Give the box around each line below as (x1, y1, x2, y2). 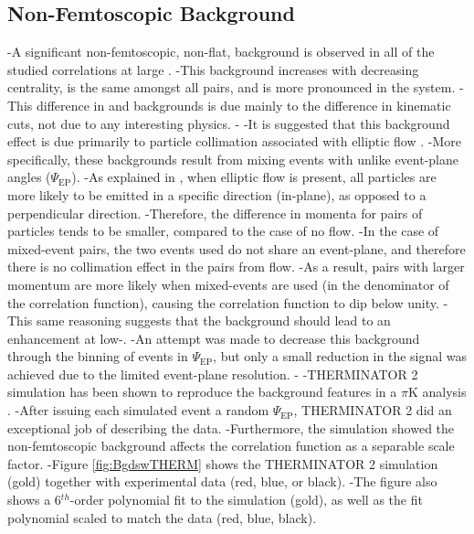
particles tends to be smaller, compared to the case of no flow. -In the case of (7, 221, 439, 240)
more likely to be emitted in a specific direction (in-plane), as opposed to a (7, 185, 427, 204)
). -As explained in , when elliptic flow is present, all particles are (71, 167, 437, 187)
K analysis (407, 382, 467, 401)
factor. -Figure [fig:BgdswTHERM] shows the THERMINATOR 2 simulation (7, 454, 438, 473)
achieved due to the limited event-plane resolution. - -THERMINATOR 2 (7, 364, 418, 383)
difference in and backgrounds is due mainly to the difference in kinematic (36, 95, 451, 114)
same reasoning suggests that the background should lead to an (36, 311, 391, 330)
